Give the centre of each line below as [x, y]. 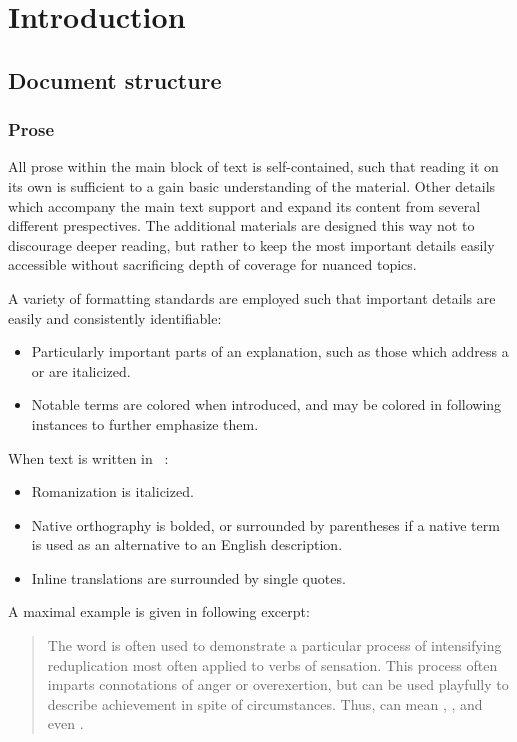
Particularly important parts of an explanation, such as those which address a [270, 351]
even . [65, 723]
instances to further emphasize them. [145, 423]
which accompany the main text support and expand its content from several [244, 205]
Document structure [115, 79]
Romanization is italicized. [112, 491]
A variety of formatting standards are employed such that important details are [252, 297]
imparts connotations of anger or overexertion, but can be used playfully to [278, 684]
